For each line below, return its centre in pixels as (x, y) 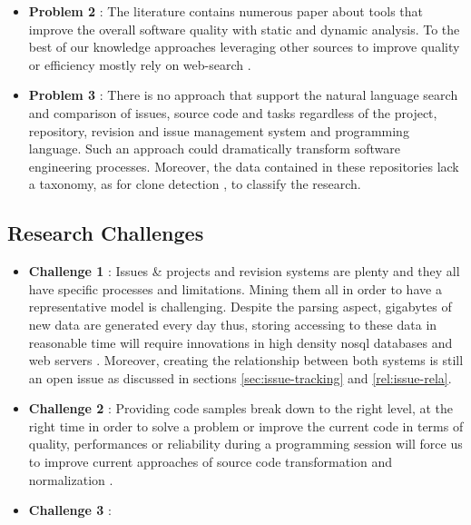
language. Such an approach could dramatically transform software (214, 149)
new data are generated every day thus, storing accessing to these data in (233, 324)
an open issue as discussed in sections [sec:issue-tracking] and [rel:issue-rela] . (240, 377)
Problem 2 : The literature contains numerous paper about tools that (226, 11)
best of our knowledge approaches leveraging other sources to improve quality (244, 47)
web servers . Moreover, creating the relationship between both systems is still (246, 360)
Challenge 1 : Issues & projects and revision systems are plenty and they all (244, 271)
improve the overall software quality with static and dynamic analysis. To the (244, 29)
